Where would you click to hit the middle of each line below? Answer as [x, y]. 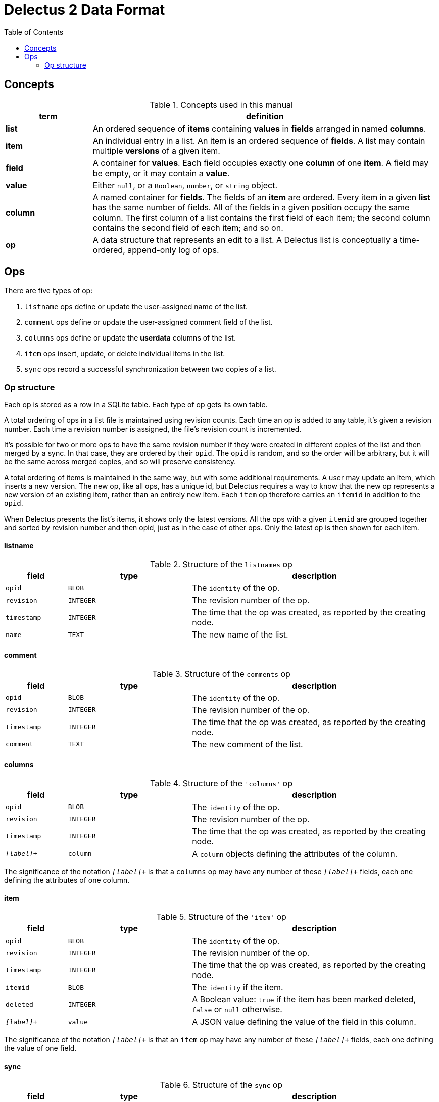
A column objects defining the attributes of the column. [295, 853]
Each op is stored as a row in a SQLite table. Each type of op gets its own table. [136, 405]
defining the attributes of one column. [67, 880]
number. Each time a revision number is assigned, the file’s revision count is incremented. [153, 429]
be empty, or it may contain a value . [161, 173]
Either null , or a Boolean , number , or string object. [185, 185]
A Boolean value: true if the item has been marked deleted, [304, 1000]
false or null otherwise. [237, 1010]
